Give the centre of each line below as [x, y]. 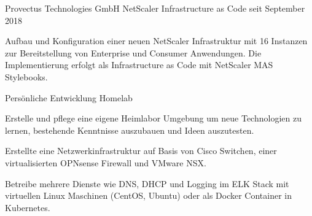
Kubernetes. [28, 207]
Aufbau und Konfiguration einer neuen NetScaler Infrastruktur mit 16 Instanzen [156, 41]
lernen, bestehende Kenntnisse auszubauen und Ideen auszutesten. [130, 130]
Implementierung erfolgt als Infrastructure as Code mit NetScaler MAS [139, 65]
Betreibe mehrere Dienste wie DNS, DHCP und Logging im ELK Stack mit [147, 183]
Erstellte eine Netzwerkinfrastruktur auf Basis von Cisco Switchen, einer [141, 151]
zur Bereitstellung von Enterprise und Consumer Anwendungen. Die [133, 52]
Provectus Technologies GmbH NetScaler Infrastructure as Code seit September [155, 8]
